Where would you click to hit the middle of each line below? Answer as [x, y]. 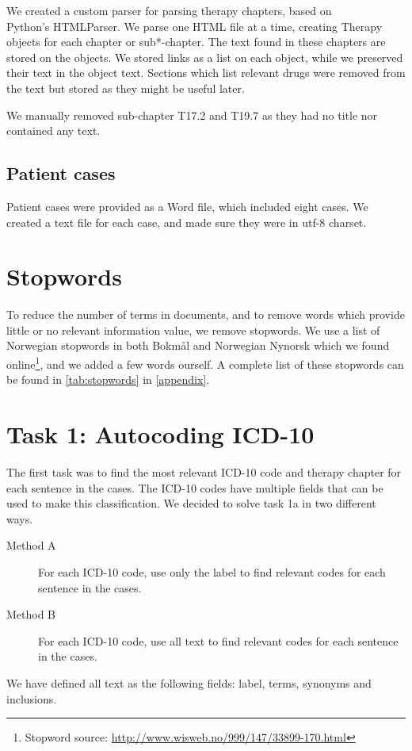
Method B [31, 614]
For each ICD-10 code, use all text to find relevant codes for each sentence [218, 640]
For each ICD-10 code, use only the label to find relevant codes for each [212, 571]
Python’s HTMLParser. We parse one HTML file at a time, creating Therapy [195, 26]
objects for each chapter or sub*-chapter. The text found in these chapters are [196, 42]
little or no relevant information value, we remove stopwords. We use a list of [193, 330]
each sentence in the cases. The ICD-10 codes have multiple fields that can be [195, 487]
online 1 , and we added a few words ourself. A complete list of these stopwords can [205, 363]
